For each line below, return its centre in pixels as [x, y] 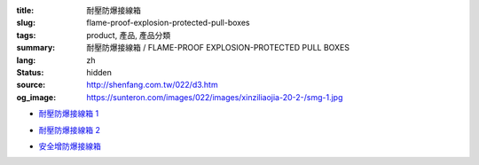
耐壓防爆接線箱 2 [70, 130]
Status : [30, 72]
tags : [26, 35]
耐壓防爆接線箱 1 [69, 114]
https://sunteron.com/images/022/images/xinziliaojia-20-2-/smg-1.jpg [215, 97]
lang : [26, 60]
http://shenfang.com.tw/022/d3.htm [152, 85]
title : [25, 10]
